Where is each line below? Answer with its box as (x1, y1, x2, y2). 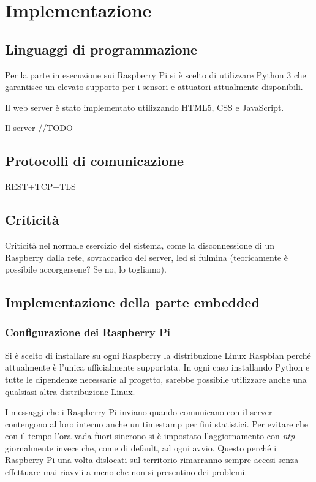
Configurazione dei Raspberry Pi (5, 325, 171, 340)
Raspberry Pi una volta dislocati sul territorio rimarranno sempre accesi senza (5, 453, 299, 466)
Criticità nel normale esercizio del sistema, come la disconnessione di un (5, 238, 274, 251)
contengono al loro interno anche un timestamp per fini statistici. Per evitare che (5, 417, 308, 430)
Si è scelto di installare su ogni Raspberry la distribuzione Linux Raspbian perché (5, 348, 311, 361)
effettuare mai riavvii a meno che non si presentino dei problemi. (5, 465, 247, 478)
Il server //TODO (5, 121, 73, 134)
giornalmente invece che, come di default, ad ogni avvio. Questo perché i (5, 441, 277, 454)
